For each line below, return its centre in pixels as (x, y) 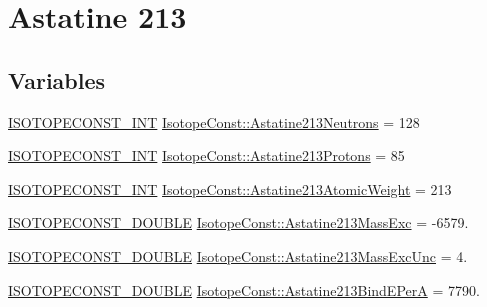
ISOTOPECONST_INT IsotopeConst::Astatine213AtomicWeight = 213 (230, 188)
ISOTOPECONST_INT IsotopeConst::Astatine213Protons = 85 (206, 155)
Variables (57, 79)
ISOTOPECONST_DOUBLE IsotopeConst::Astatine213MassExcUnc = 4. (238, 255)
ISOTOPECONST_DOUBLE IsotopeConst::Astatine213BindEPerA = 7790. (244, 289)
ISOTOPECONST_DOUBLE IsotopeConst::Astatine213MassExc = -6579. (238, 222)
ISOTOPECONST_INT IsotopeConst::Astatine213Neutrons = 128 (214, 121)
